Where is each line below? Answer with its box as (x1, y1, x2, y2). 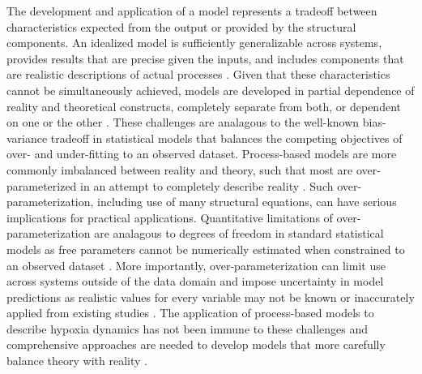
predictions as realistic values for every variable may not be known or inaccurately (6, 288, 415, 305)
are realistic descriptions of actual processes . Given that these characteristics (6, 66, 390, 83)
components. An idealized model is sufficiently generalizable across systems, (6, 34, 382, 51)
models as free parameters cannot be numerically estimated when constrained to (6, 240, 405, 257)
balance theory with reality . (6, 352, 147, 369)
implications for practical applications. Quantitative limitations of (6, 208, 333, 226)
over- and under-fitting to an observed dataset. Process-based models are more (6, 145, 397, 162)
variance (6, 129, 48, 146)
